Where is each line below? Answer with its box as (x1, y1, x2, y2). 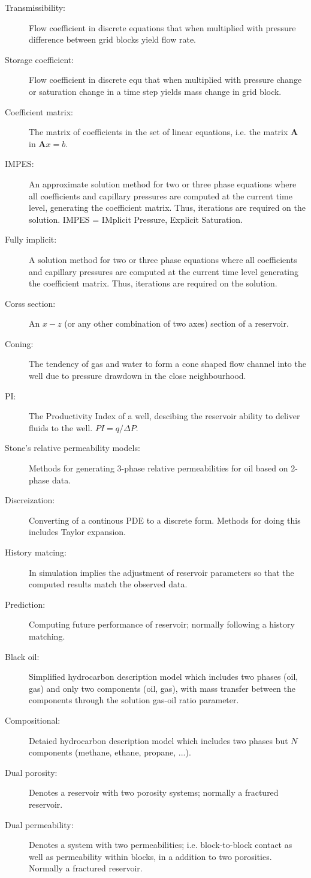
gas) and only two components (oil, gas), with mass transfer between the (29, 682, 296, 694)
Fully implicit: (5, 233, 57, 246)
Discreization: (5, 494, 55, 506)
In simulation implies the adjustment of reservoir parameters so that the (29, 566, 294, 578)
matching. (29, 629, 65, 642)
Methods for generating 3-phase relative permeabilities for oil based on (29, 462, 288, 474)
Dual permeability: (5, 818, 74, 831)
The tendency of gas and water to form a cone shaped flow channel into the (29, 357, 306, 370)
